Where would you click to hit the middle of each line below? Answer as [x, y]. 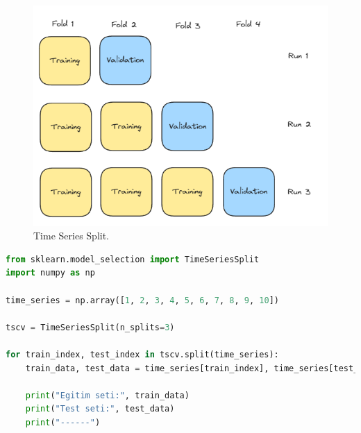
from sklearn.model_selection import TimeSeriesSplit [133, 259]
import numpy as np [50, 273]
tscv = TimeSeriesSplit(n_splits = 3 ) [90, 327]
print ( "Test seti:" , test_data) [100, 409]
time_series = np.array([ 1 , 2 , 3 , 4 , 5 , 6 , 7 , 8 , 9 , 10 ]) [142, 300]
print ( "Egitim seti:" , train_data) [107, 395]
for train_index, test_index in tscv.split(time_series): [142, 354]
